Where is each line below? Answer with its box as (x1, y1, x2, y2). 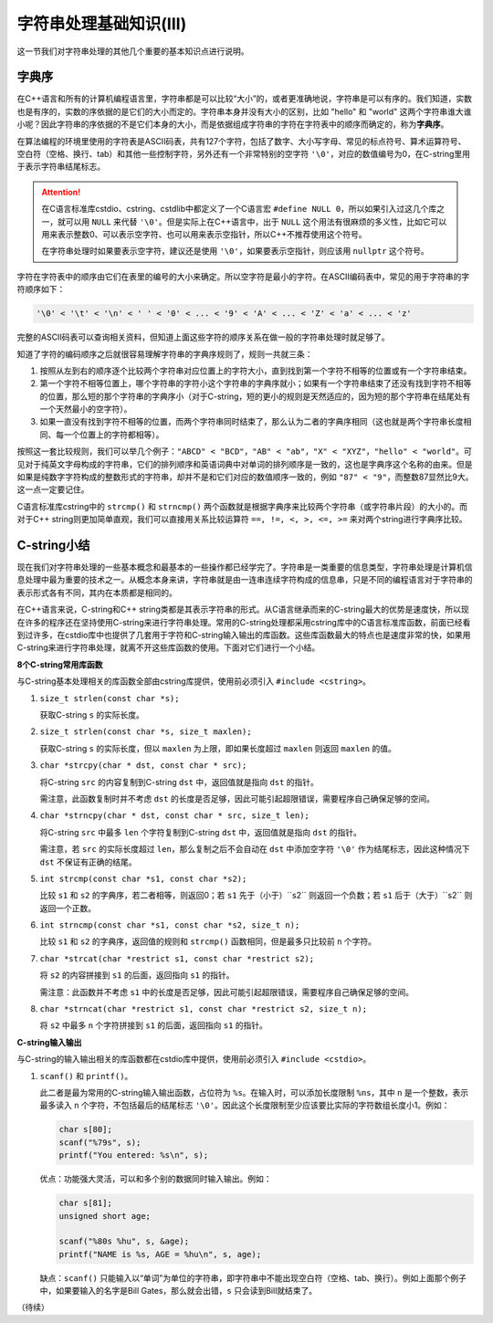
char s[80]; (58, 1124, 113, 1135)
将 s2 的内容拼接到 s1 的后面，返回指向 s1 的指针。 (39, 970, 235, 981)
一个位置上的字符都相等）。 (63, 429, 164, 440)
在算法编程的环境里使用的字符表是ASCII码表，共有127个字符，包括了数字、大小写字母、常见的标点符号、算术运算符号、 (16, 135, 467, 146)
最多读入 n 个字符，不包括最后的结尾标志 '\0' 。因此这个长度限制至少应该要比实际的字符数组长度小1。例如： (39, 1100, 450, 1111)
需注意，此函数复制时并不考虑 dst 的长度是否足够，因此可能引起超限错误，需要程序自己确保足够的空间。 (39, 793, 435, 803)
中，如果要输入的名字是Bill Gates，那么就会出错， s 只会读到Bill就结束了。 (39, 1286, 318, 1297)
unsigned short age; (58, 1211, 151, 1221)
